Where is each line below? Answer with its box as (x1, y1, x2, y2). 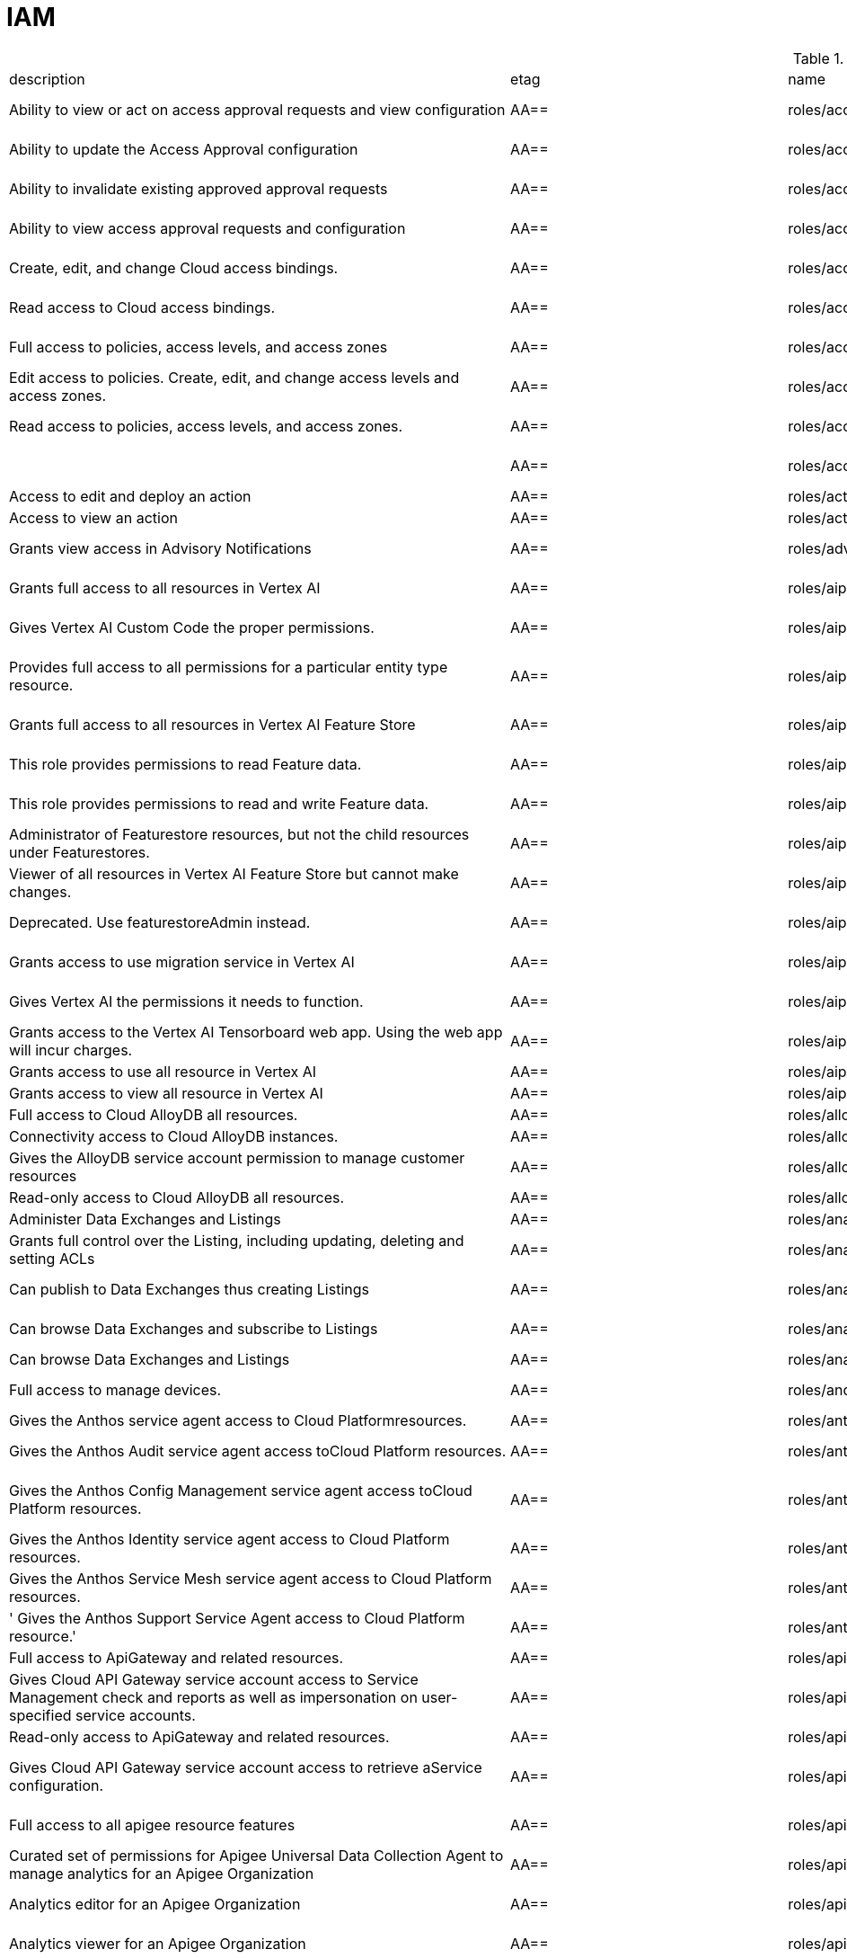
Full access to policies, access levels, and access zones (9, 337, 388, 356)
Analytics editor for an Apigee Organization (9, 1894, 301, 1913)
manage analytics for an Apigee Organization (9, 1864, 314, 1882)
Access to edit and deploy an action (9, 486, 251, 505)
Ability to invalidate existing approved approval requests (9, 179, 388, 198)
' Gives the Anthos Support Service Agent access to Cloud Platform (9, 1608, 465, 1627)
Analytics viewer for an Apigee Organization (9, 1934, 306, 1953)
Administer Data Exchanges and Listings (9, 1209, 281, 1228)
